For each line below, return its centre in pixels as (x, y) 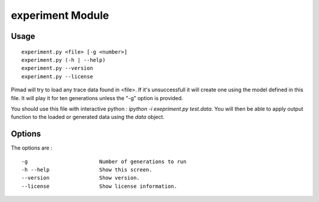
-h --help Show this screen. (87, 170)
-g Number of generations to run (104, 161)
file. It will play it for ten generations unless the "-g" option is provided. (97, 98)
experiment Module (60, 15)
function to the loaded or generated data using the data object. (88, 117)
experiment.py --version (57, 68)
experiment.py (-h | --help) (64, 60)
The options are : (32, 148)
